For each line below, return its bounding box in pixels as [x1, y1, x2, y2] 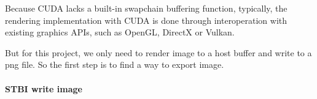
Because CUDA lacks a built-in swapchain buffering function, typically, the [5, 2, 288, 14]
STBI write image [5, 82, 82, 95]
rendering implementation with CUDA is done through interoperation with [5, 13, 288, 26]
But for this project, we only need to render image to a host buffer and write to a [5, 46, 312, 59]
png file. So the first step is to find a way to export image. [5, 58, 224, 71]
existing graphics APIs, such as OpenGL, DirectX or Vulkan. [5, 26, 235, 38]
